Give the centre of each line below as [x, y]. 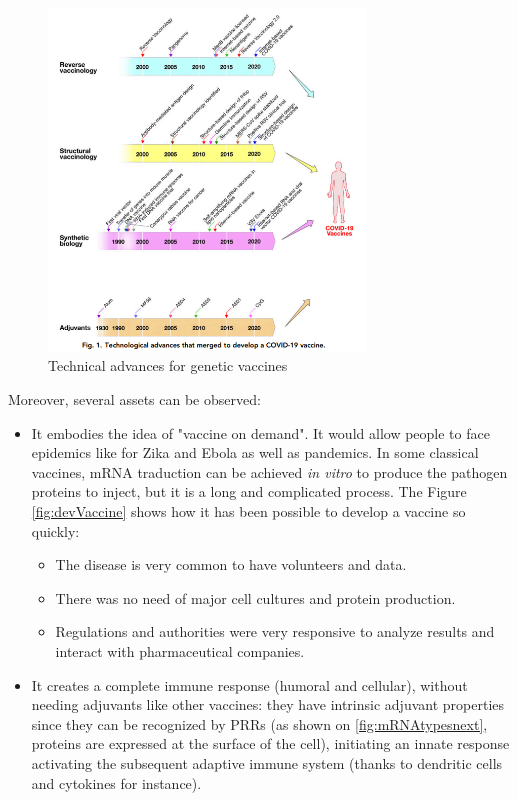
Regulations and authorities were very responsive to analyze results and [275, 631]
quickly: [55, 530]
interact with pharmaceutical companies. [180, 650]
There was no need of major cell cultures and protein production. [255, 597]
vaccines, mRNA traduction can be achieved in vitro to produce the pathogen [269, 471]
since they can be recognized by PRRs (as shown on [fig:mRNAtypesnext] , [259, 723]
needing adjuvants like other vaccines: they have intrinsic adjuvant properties [268, 704]
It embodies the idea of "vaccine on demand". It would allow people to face [260, 432]
